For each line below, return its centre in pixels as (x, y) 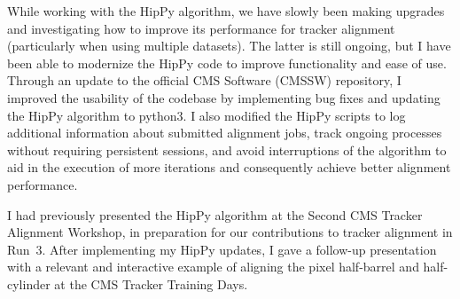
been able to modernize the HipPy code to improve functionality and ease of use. (227, 63)
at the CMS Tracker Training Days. (151, 283)
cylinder (29, 283)
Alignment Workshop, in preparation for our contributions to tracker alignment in (230, 232)
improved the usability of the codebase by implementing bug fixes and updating (224, 97)
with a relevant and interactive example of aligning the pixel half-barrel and (213, 267)
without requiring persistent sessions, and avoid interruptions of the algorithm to (227, 149)
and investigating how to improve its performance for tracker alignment (201, 28)
